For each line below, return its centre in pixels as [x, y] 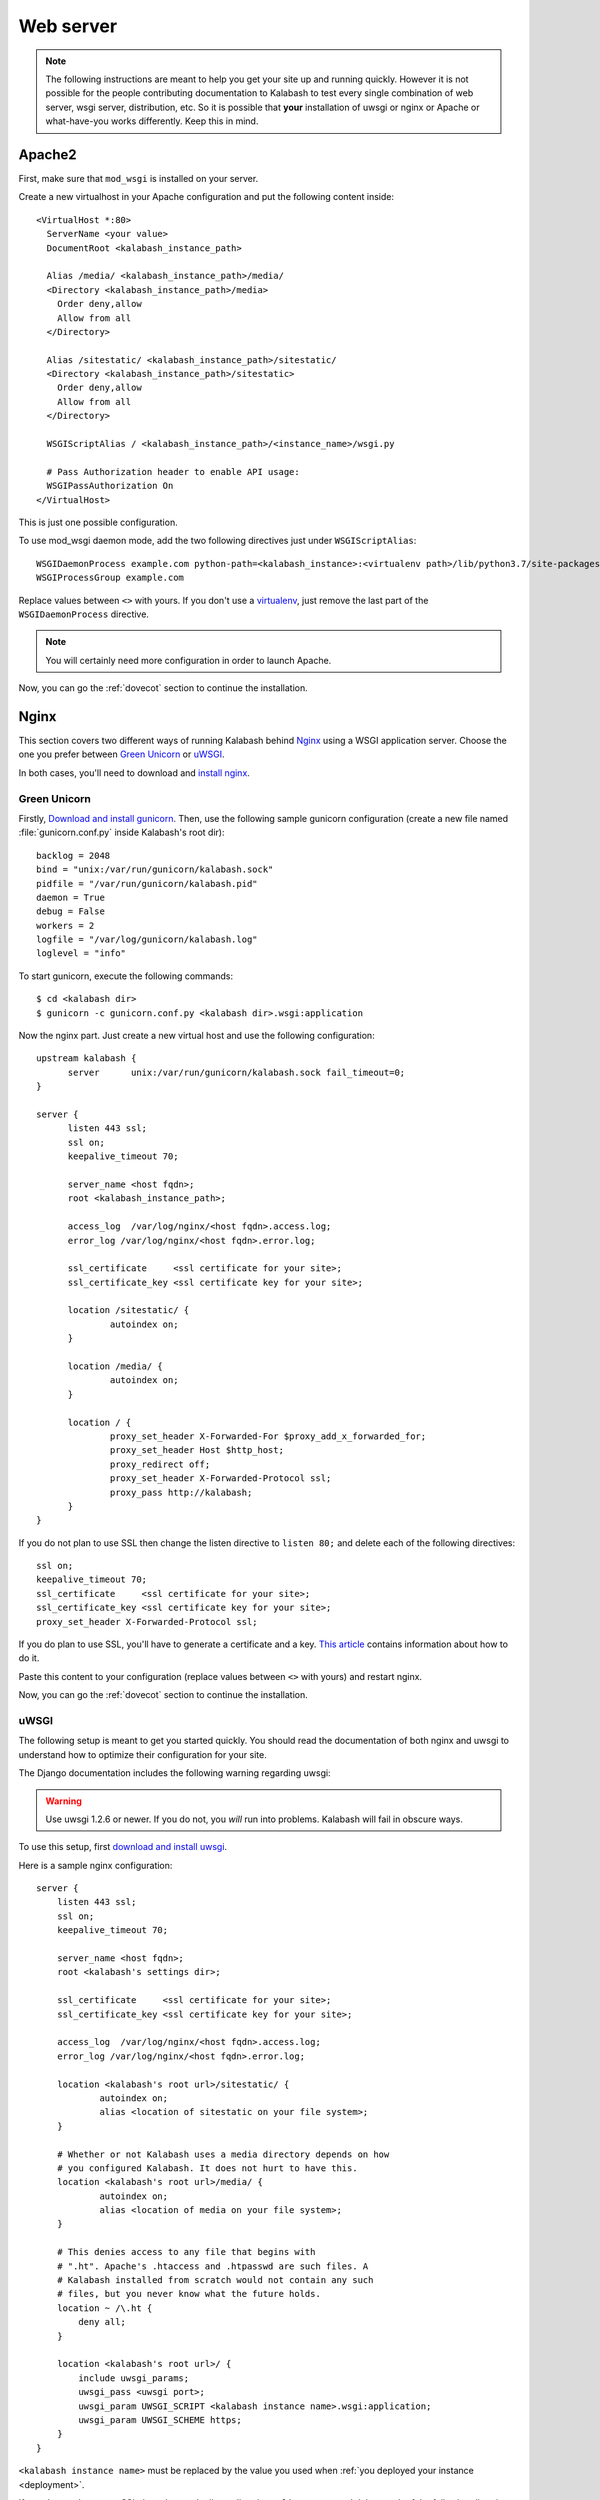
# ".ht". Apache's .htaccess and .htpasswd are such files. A [212, 2266]
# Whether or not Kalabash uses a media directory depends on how [223, 2154]
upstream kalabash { [86, 1058]
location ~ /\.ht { [104, 2308]
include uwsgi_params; [134, 2378]
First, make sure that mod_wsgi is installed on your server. [138, 179]
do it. [29, 1658]
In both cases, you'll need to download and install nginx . [134, 772]
